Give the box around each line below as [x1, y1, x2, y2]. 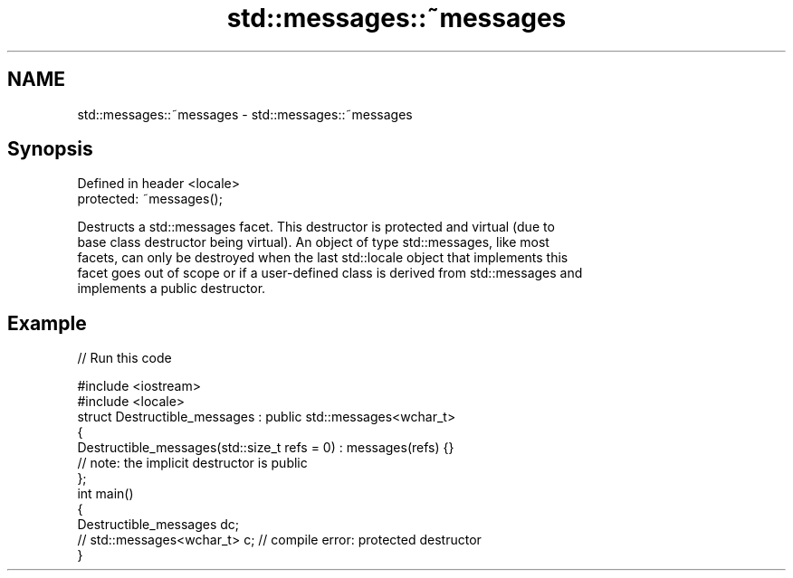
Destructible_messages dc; [77, 516, 240, 533]
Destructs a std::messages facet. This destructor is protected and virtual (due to [77, 219, 555, 235]
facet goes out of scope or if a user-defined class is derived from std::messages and [77, 265, 583, 281]
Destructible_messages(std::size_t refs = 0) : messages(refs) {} [77, 440, 454, 456]
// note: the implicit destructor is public [77, 455, 308, 471]
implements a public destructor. [77, 280, 266, 297]
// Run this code [77, 350, 172, 366]
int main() [77, 486, 134, 502]
